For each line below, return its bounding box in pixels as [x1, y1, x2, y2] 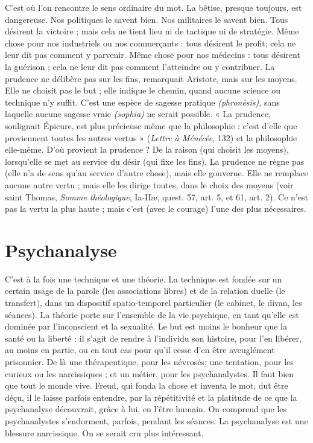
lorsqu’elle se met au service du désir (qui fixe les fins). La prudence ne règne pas [5, 155, 305, 167]
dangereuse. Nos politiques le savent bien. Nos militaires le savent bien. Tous [5, 13, 288, 25]
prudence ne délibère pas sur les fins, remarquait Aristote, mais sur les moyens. [5, 72, 297, 84]
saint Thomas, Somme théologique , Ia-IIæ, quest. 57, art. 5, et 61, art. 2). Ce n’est [5, 190, 308, 203]
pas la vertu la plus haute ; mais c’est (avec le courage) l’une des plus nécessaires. [5, 202, 306, 215]
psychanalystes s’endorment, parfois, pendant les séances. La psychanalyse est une [5, 414, 308, 427]
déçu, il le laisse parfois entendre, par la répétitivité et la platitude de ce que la [5, 390, 297, 403]
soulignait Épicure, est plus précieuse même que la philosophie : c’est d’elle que [5, 119, 297, 132]
